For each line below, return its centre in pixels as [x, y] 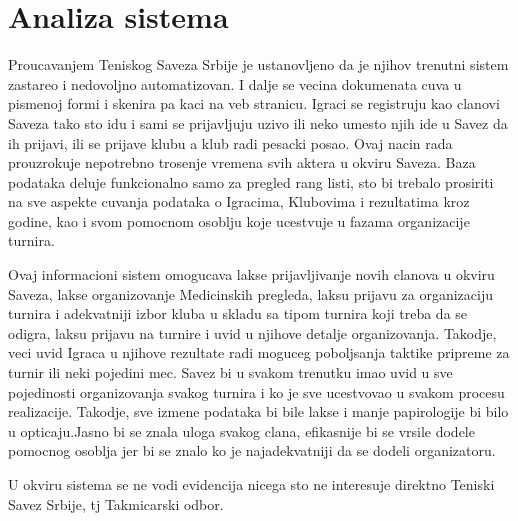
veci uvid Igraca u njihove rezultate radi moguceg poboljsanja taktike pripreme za [259, 352]
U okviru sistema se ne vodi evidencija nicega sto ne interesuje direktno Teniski [251, 484]
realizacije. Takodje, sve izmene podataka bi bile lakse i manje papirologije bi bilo [258, 411]
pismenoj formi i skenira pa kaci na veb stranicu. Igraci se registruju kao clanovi [254, 103]
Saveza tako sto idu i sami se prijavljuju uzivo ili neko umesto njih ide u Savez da [258, 122]
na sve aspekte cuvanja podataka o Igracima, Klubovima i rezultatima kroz [239, 201]
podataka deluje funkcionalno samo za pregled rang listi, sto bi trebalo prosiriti [251, 181]
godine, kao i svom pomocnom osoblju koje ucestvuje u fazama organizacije [239, 220]
